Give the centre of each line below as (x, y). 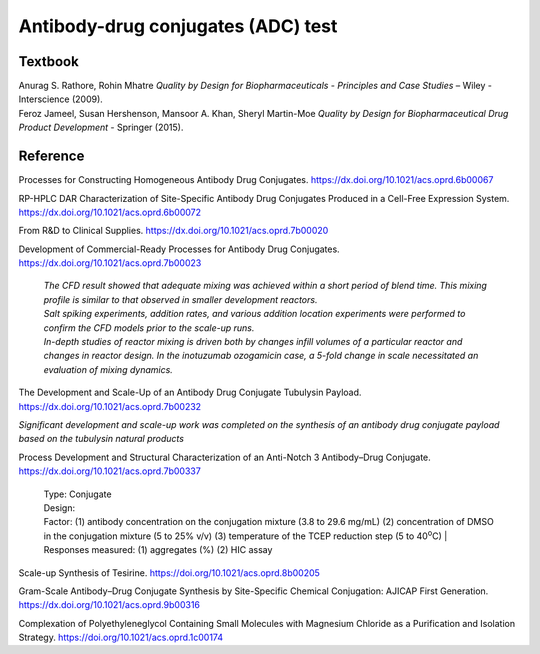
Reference (51, 156)
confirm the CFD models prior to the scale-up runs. (149, 327)
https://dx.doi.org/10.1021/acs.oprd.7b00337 (110, 471)
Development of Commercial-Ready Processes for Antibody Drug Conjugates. (179, 249)
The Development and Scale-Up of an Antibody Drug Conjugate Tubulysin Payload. (190, 392)
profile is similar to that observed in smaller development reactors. (180, 299)
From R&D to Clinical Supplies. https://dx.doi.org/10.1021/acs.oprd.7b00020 (173, 231)
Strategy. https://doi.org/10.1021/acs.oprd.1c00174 (121, 637)
